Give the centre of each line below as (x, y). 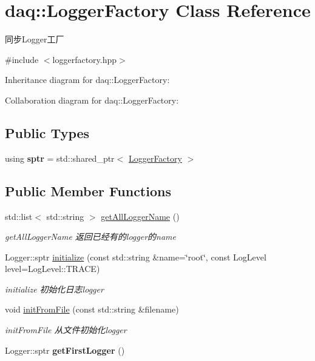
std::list (19, 216)
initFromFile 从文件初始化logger (66, 330)
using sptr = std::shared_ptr (60, 158)
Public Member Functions (88, 190)
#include (22, 59)
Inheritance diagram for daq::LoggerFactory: (87, 80)
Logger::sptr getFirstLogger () (65, 350)
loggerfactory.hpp (85, 59)
